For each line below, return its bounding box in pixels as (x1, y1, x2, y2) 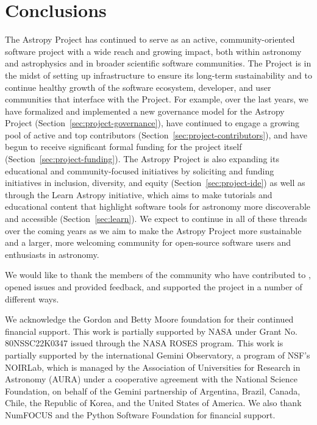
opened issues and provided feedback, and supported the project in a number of (5, 280, 302, 293)
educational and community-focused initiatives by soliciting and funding (5, 164, 274, 177)
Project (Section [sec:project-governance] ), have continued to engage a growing (5, 116, 300, 129)
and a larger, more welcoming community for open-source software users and (5, 236, 291, 249)
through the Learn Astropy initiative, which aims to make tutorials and (5, 188, 272, 201)
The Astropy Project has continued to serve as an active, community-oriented (5, 33, 295, 46)
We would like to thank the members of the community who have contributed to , (5, 268, 311, 281)
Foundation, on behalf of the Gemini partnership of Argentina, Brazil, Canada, (5, 384, 301, 397)
